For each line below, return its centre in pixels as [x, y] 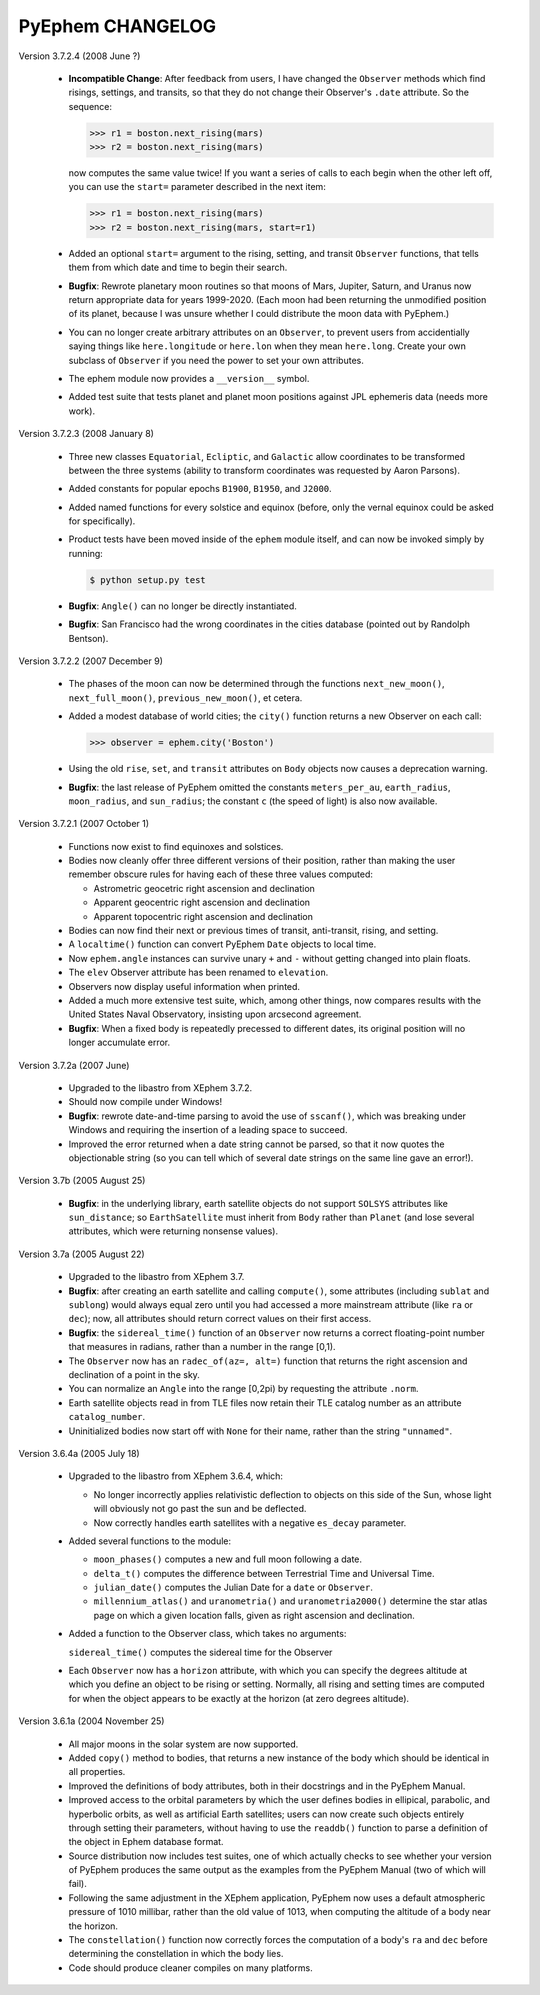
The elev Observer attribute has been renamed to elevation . [198, 972]
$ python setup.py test [148, 579]
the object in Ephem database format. [146, 1842]
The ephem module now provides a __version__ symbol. [189, 378]
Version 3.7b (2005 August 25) [82, 1181]
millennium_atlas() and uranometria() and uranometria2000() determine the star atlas [290, 1601]
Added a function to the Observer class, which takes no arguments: [207, 1634]
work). [81, 411]
